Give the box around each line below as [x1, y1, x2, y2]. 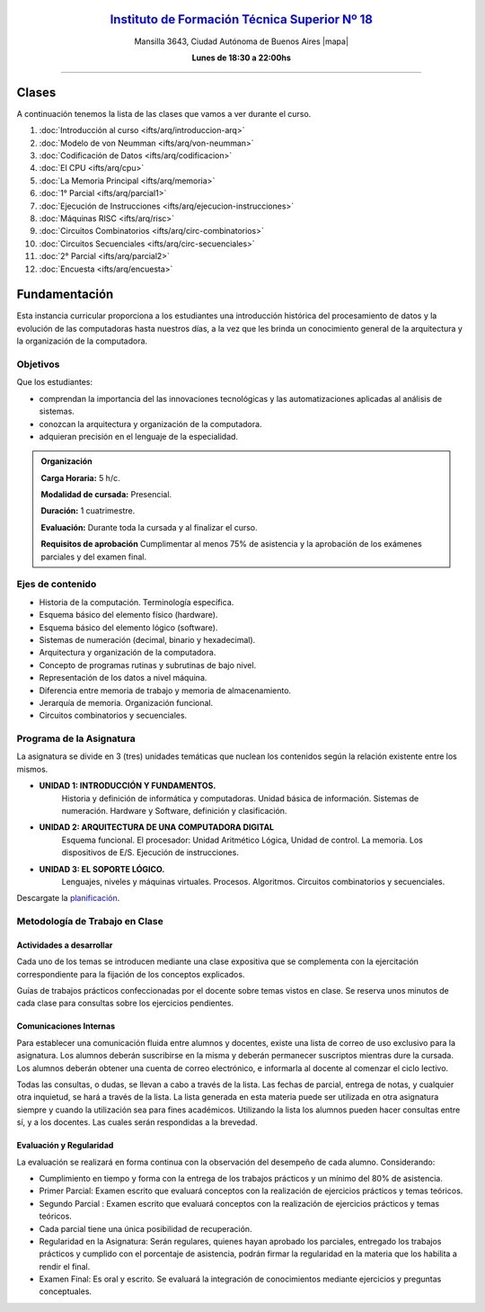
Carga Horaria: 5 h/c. [40, 472, 120, 483]
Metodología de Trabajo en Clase [16, 915, 163, 928]
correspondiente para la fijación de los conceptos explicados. [16, 968, 245, 979]
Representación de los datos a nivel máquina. [39, 673, 207, 683]
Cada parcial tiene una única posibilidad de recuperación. [39, 1223, 252, 1234]
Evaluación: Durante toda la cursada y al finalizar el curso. [40, 522, 258, 532]
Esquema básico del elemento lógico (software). [39, 621, 218, 633]
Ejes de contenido [16, 578, 97, 591]
